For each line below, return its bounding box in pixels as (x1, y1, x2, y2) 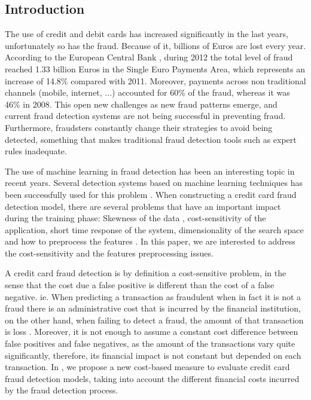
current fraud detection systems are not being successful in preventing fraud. (5, 109, 286, 122)
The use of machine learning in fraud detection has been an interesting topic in (5, 164, 295, 177)
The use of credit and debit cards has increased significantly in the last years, (5, 28, 288, 40)
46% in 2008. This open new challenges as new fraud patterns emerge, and (5, 97, 278, 110)
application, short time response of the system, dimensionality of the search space (5, 223, 304, 236)
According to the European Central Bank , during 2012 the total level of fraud (5, 51, 293, 63)
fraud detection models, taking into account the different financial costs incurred (5, 372, 300, 384)
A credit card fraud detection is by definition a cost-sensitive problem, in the (5, 267, 286, 279)
